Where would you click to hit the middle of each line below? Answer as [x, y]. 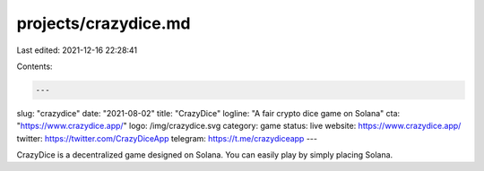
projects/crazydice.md [104, 23]
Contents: [35, 66]
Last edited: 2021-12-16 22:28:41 [77, 50]
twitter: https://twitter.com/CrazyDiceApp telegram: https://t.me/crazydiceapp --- [167, 138]
